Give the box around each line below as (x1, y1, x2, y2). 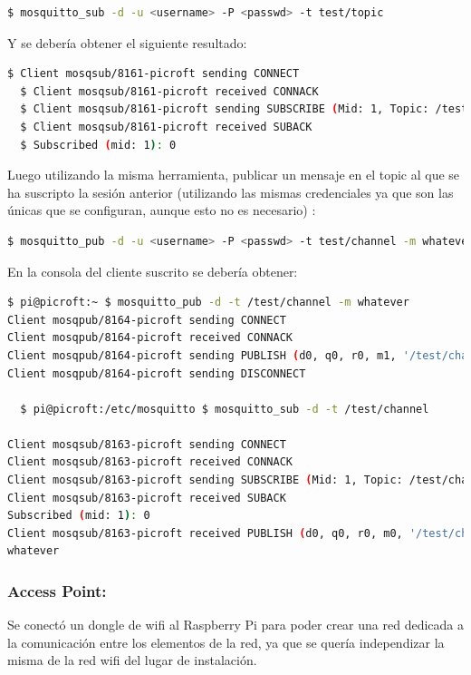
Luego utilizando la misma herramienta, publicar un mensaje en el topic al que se (7, 165, 460, 184)
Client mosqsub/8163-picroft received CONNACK (7, 455, 293, 469)
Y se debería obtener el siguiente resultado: (7, 33, 247, 52)
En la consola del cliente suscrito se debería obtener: (7, 261, 298, 280)
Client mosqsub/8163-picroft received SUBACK (7, 491, 286, 504)
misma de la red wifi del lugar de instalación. (7, 651, 257, 670)
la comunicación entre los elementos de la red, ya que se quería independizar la (7, 632, 445, 651)
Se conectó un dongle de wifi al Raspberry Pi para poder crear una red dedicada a (7, 615, 464, 634)
